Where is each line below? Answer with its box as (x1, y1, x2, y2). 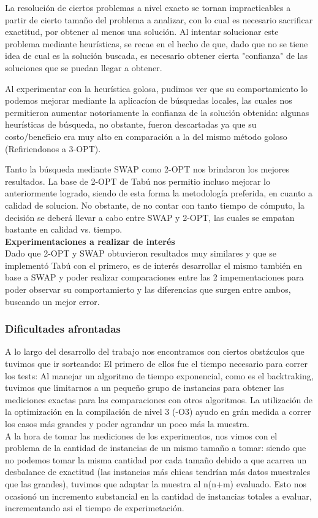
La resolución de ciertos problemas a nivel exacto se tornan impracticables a (5, 1, 291, 14)
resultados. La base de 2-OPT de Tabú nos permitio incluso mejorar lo (5, 174, 270, 187)
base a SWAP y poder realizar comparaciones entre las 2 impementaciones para (5, 271, 304, 284)
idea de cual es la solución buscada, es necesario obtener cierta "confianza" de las (5, 49, 308, 62)
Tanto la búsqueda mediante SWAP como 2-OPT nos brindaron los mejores (5, 163, 289, 176)
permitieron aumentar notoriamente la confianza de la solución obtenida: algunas (5, 106, 309, 118)
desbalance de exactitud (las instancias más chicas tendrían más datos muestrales (5, 465, 311, 478)
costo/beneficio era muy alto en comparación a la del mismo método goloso (5, 129, 287, 142)
